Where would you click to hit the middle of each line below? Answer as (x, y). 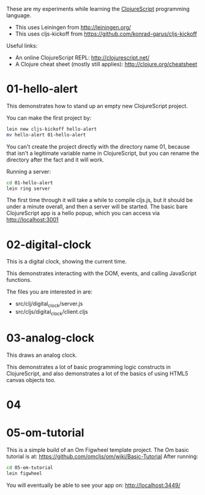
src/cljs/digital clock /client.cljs (51, 313)
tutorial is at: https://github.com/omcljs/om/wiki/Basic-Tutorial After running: (102, 456)
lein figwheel (24, 473)
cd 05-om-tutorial (30, 468)
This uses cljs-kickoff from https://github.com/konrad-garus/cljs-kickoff (106, 34)
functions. (19, 280)
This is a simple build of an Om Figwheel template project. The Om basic (98, 450)
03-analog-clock (50, 338)
